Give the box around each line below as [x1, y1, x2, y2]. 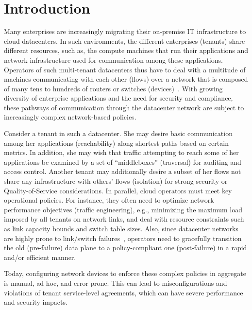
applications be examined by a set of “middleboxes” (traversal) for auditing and [4, 156, 241, 167]
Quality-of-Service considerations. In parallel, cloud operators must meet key [4, 185, 232, 195]
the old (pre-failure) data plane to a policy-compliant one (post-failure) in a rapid [4, 242, 247, 253]
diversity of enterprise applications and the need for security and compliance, [4, 93, 233, 103]
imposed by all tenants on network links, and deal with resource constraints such [4, 214, 244, 224]
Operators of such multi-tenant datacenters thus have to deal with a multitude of [4, 64, 246, 74]
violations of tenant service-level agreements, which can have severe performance [4, 287, 243, 297]
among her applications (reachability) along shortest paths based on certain [4, 138, 229, 148]
